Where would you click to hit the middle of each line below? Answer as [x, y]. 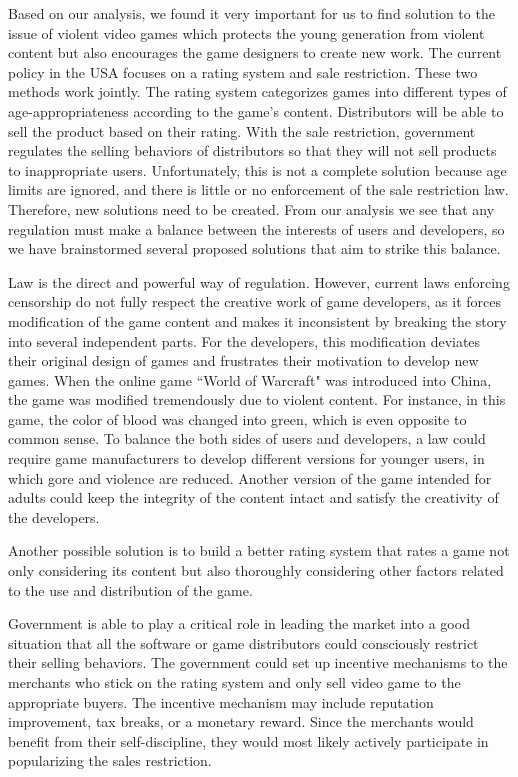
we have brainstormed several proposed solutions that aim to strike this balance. [254, 248]
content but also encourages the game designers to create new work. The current [255, 52]
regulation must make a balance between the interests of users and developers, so [256, 228]
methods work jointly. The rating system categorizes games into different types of [257, 91]
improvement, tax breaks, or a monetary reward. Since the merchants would [241, 721]
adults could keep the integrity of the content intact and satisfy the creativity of [253, 497]
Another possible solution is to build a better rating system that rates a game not [259, 550]
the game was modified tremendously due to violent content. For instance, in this [257, 399]
